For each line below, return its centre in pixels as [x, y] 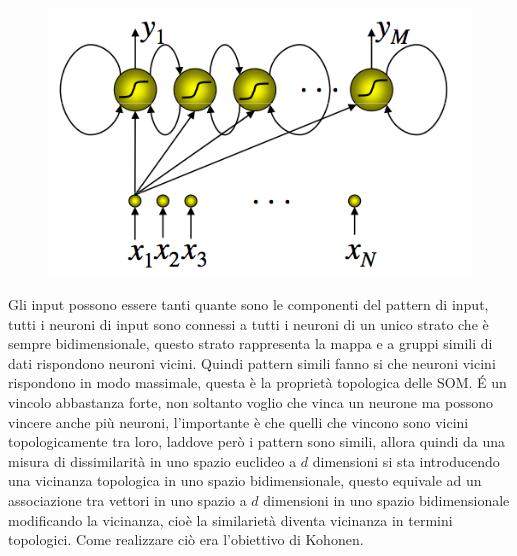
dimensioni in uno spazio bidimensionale [386, 499]
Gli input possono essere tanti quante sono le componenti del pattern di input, [248, 304]
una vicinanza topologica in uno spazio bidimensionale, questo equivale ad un [245, 480]
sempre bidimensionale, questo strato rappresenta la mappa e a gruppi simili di [250, 343]
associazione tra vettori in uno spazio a [127, 499]
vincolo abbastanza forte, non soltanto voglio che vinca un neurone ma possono [250, 401]
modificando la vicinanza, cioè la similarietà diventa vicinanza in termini [230, 519]
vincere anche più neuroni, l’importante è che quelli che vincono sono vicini [238, 421]
